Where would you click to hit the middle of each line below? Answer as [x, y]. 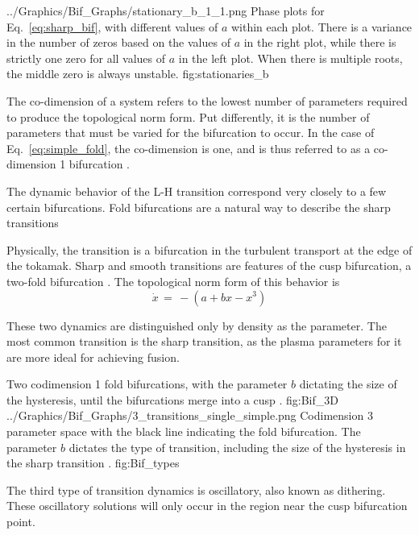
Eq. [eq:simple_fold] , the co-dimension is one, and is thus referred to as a [189, 148]
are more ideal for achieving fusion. [93, 357]
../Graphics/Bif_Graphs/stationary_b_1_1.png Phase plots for [166, 10]
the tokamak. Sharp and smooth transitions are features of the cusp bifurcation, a [209, 265]
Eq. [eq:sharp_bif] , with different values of [112, 26]
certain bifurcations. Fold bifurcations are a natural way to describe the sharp [199, 207]
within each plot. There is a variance [322, 26]
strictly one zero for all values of [86, 58]
